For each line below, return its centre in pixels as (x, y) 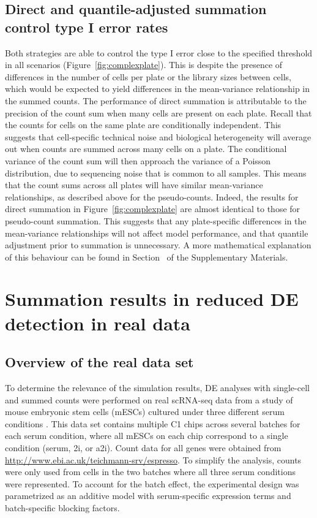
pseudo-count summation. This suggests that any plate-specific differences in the (156, 220)
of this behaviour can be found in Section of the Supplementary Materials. (147, 257)
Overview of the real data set (99, 362)
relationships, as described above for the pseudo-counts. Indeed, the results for (152, 196)
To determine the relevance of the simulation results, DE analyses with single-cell (157, 388)
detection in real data (98, 323)
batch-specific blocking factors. (62, 507)
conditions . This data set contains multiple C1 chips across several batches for (153, 423)
